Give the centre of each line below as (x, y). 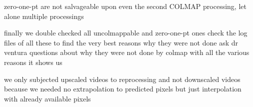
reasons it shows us (33, 62)
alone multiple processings (44, 16)
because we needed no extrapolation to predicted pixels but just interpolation (123, 89)
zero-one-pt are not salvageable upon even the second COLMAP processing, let (125, 6)
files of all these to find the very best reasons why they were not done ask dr (121, 42)
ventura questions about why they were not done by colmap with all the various (127, 52)
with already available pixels (47, 98)
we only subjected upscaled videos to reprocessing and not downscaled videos (122, 79)
